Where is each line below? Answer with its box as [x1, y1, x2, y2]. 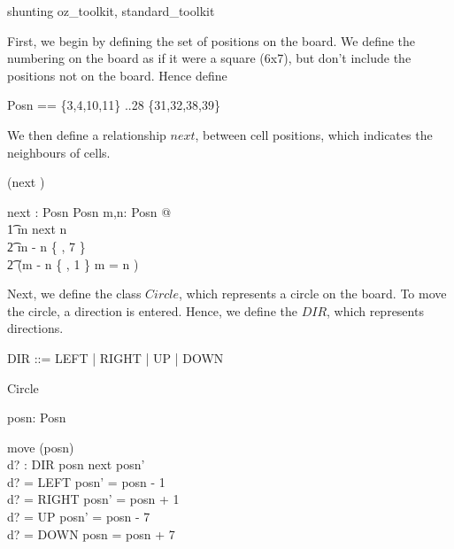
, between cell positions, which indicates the [195, 125, 433, 143]
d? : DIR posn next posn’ [7, 455, 145, 474]
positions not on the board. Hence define [7, 66, 227, 84]
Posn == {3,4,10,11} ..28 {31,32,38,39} [7, 96, 221, 114]
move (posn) [7, 437, 74, 456]
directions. [7, 319, 64, 337]
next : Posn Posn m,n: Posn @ [7, 202, 172, 220]
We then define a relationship [7, 125, 166, 143]
